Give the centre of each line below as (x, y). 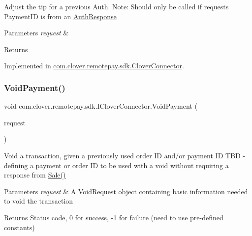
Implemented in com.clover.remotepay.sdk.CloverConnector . (94, 66)
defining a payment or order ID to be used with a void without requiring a (116, 165)
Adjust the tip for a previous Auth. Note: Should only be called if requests (116, 6)
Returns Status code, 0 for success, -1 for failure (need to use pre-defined (114, 217)
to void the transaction (39, 201)
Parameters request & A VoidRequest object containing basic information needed (126, 191)
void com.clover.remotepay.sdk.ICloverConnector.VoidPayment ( (101, 106)
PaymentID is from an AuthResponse (60, 16)
